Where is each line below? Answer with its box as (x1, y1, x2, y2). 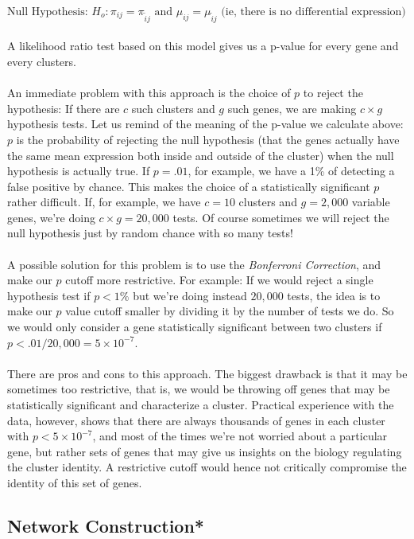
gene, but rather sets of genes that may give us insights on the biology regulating (7, 443, 402, 459)
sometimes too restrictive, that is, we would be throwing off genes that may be (7, 381, 390, 397)
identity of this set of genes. (7, 474, 142, 490)
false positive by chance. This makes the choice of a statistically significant (7, 178, 370, 194)
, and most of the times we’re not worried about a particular (92, 428, 388, 444)
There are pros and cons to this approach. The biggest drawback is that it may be (7, 365, 408, 381)
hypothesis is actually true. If (7, 162, 150, 179)
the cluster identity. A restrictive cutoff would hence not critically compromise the (7, 459, 407, 475)
